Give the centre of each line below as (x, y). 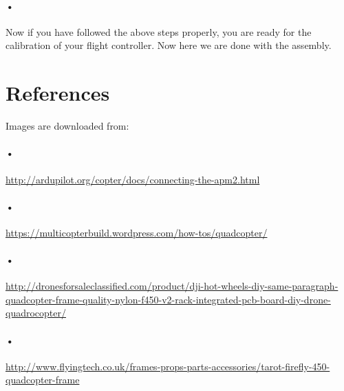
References (58, 93)
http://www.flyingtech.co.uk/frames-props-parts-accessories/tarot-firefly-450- (168, 366)
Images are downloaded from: (67, 126)
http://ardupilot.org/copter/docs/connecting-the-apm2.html (133, 179)
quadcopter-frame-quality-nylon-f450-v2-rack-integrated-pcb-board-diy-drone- (168, 299)
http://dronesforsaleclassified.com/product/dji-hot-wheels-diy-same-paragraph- (172, 286)
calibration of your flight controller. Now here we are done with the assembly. (169, 45)
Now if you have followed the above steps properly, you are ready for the (159, 31)
